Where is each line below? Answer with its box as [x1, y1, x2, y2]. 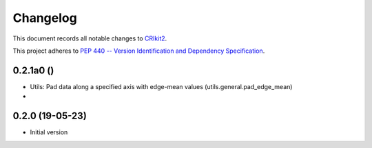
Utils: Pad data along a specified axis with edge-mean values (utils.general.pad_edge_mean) [30, 82, 293, 90]
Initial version [30, 128, 68, 136]
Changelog [12, 10, 77, 25]
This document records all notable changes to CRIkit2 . [12, 34, 167, 42]
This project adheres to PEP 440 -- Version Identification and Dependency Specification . [12, 47, 265, 55]
